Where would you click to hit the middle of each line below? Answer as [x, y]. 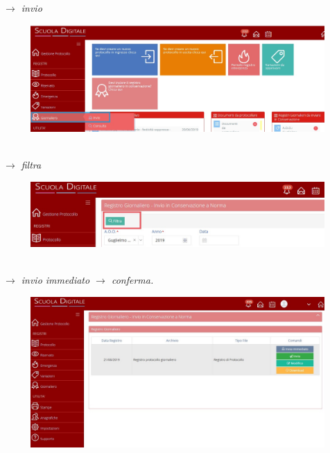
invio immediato [55, 280]
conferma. [132, 280]
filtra [31, 165]
